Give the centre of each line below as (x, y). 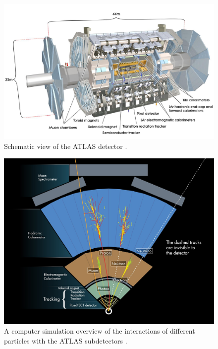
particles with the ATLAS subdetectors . (66, 340)
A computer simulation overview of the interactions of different (100, 331)
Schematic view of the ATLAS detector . (66, 146)
